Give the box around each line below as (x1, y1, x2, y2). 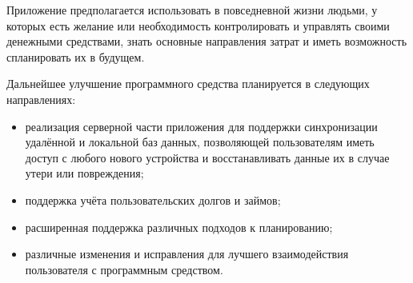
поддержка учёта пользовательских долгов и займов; (25, 191, 281, 208)
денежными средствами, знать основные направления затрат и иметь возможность (6, 33, 407, 50)
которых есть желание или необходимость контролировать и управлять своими (6, 17, 390, 34)
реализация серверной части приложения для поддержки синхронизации (25, 118, 378, 134)
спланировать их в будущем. (6, 48, 145, 65)
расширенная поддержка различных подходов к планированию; (25, 218, 333, 235)
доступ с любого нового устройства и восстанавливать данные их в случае (25, 149, 390, 165)
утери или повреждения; (25, 165, 144, 181)
